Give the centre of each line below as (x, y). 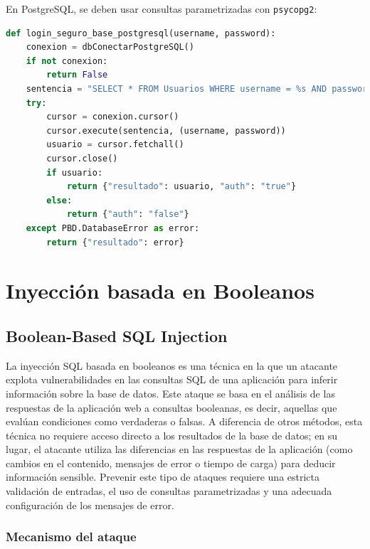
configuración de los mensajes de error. (90, 505)
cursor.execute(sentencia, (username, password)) (166, 130)
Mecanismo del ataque (71, 537)
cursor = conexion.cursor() (113, 117)
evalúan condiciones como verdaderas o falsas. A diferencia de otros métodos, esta (184, 421)
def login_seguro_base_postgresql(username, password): (141, 33)
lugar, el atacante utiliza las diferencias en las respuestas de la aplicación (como (179, 449)
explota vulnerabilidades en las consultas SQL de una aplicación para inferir (172, 379)
